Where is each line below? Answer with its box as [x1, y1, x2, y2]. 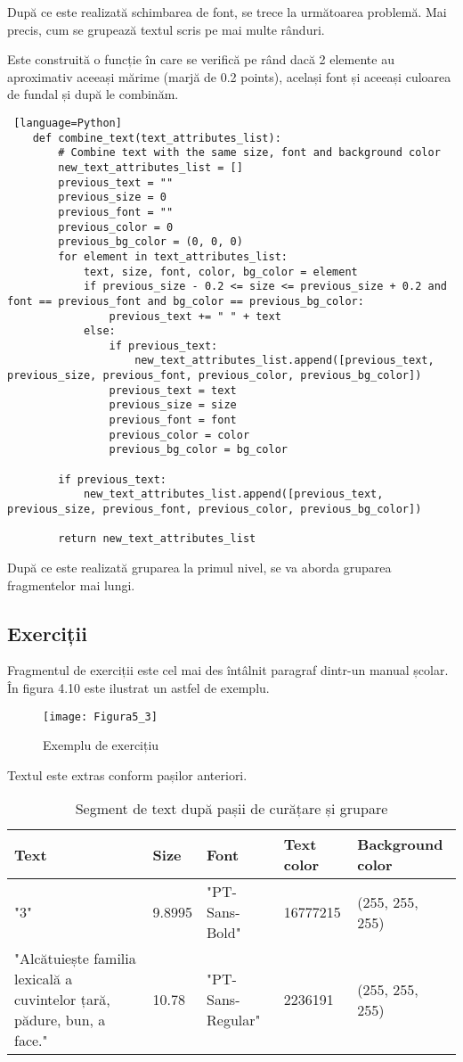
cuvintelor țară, [14, 989, 110, 1010]
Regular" [207, 1009, 261, 1031]
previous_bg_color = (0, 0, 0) [58, 235, 243, 249]
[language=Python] [13, 116, 122, 129]
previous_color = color [109, 428, 250, 441]
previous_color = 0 [58, 220, 174, 234]
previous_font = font [109, 414, 237, 427]
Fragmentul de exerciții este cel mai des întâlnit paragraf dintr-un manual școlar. [7, 661, 449, 679]
